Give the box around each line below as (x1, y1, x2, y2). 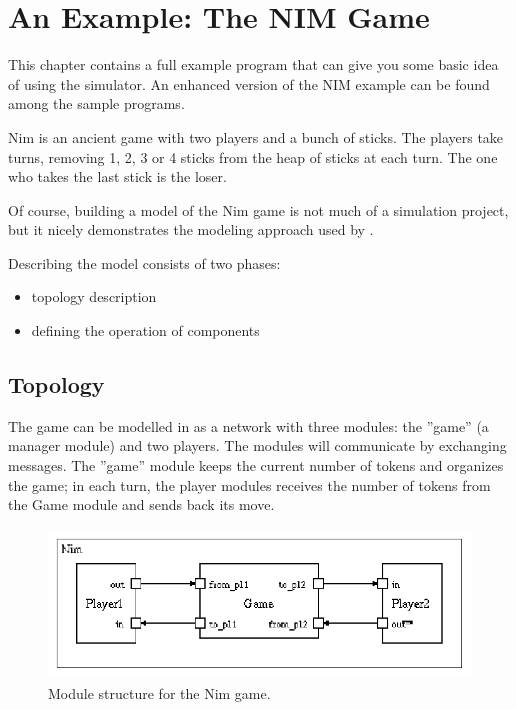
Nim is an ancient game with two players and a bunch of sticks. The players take (8, 126, 504, 147)
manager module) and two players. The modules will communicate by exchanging (8, 435, 507, 456)
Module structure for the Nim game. (48, 682, 271, 703)
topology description (31, 286, 157, 307)
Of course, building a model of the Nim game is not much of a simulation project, (8, 199, 509, 220)
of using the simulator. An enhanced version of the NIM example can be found (8, 73, 490, 94)
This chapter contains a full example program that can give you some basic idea (8, 54, 499, 75)
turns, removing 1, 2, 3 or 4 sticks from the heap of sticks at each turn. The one (8, 146, 498, 167)
